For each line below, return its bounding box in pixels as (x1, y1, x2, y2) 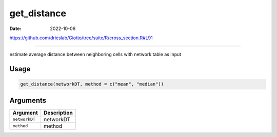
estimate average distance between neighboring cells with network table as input (9, 51, 182, 58)
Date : (9, 25, 22, 32)
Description (44, 109, 73, 116)
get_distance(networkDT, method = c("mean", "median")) (20, 81, 164, 87)
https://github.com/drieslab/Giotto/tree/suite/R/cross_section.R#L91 (9, 35, 153, 41)
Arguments (9, 96, 47, 104)
